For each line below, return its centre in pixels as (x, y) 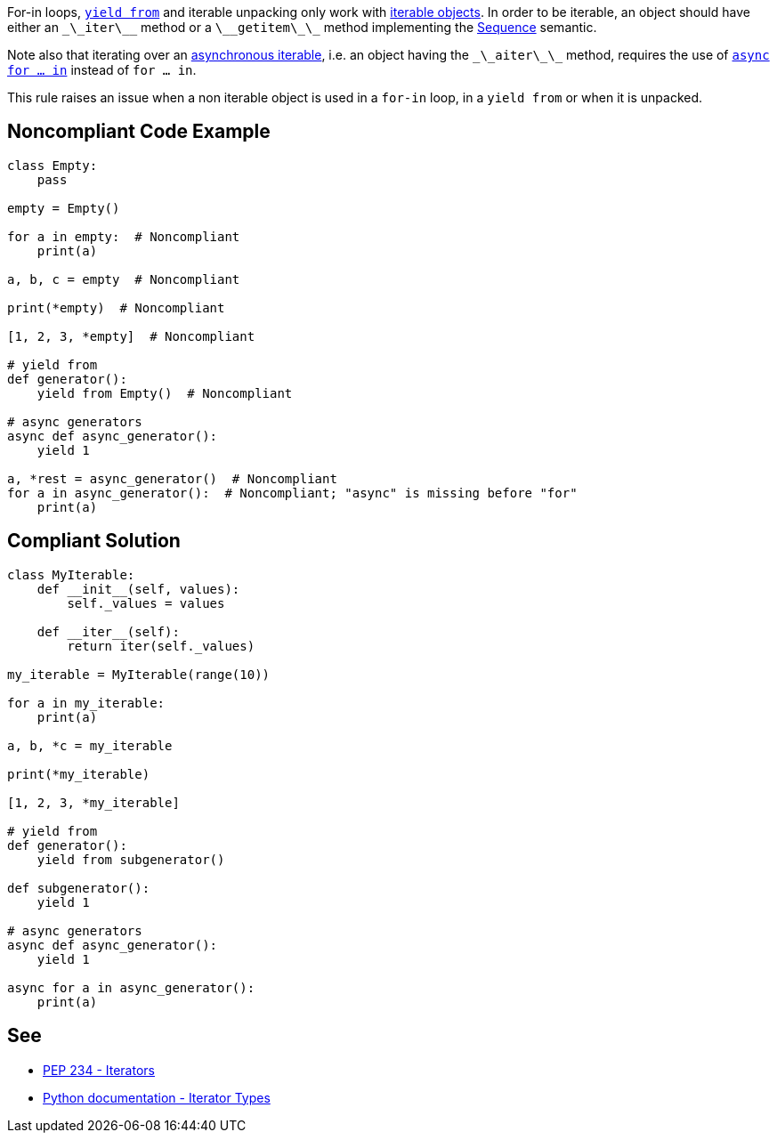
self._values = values (146, 603)
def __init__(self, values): (138, 589)
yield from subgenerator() (131, 859)
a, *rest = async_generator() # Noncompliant (172, 478)
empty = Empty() (64, 208)
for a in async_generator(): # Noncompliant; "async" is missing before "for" (292, 493)
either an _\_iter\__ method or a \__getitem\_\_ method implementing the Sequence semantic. (302, 27)
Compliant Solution (94, 541)
